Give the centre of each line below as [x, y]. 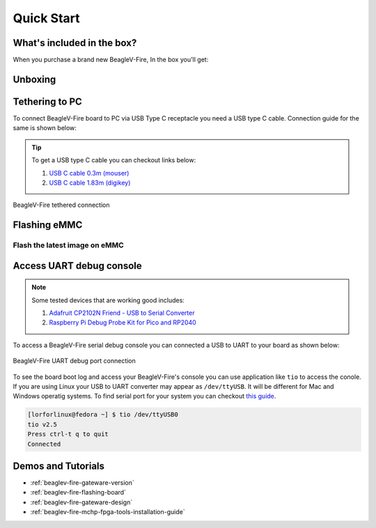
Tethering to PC [48, 101]
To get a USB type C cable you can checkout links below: [114, 160]
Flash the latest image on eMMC [69, 245]
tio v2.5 [42, 424]
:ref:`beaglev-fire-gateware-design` [81, 502]
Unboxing [34, 79]
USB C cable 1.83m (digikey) [90, 183]
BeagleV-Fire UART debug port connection [74, 361]
